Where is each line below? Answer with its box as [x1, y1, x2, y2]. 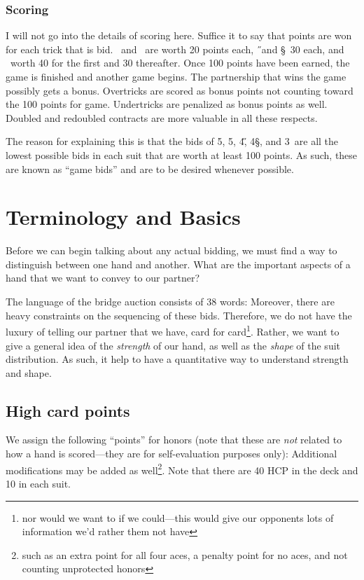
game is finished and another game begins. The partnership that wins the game [6, 69, 346, 83]
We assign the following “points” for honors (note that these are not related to [6, 432, 342, 447]
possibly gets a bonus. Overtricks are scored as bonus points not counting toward [6, 83, 353, 97]
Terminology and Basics [6, 202, 241, 231]
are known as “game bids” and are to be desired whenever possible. [6, 161, 294, 176]
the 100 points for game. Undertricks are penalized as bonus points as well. [6, 97, 328, 111]
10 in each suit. [6, 476, 71, 490]
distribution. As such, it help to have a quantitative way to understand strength [6, 352, 349, 366]
